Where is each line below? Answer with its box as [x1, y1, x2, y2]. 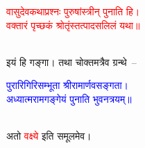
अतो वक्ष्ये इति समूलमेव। [6, 129, 92, 143]
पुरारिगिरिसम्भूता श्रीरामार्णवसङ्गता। [6, 78, 129, 92]
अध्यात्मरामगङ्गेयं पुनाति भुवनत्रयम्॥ [6, 91, 132, 106]
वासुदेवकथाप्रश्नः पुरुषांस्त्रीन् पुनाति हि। [6, 4, 140, 18]
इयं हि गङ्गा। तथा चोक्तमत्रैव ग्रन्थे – [6, 54, 137, 69]
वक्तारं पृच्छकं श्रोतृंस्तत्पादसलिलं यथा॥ [6, 17, 140, 32]
